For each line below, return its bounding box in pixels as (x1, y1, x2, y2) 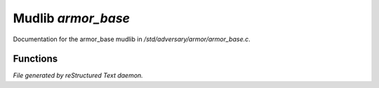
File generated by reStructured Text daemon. (13, 71, 143, 80)
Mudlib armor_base (13, 10, 130, 26)
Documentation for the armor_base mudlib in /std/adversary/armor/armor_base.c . (13, 35, 251, 43)
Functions (13, 53, 58, 65)
